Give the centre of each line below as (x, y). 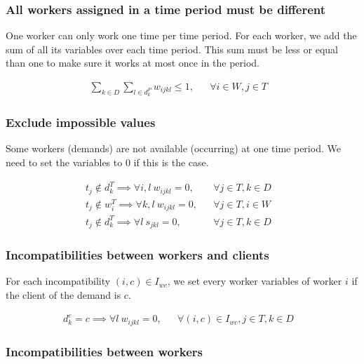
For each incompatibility (58, 281)
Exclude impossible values (81, 122)
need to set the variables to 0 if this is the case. (107, 162)
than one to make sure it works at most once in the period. (133, 63)
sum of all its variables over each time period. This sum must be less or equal (172, 49)
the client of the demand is (63, 294)
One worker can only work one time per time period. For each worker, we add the (181, 35)
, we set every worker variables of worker (255, 281)
